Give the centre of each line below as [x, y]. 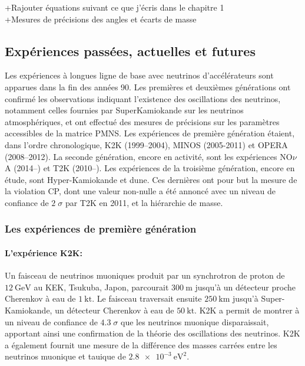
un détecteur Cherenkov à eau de [115, 310]
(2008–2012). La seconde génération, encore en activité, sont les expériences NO [149, 156]
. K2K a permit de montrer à [247, 310]
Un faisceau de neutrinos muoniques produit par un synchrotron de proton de [145, 275]
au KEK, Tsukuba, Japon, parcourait [101, 287]
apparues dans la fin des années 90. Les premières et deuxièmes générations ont [148, 86]
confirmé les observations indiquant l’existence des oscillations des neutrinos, [143, 98]
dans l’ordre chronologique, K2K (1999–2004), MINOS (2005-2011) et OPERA [146, 144]
